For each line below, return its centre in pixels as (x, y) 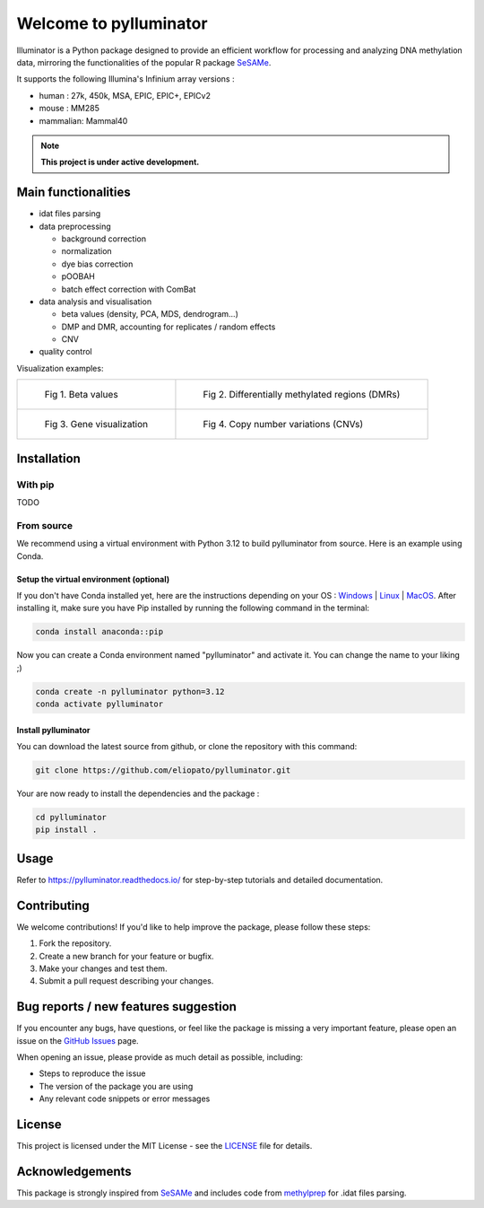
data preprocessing (75, 226)
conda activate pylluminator (99, 704)
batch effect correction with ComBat (129, 289)
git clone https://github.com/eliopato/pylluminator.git (163, 770)
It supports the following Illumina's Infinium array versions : (125, 79)
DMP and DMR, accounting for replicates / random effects (169, 327)
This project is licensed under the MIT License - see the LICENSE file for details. (164, 1146)
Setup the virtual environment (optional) (93, 579)
